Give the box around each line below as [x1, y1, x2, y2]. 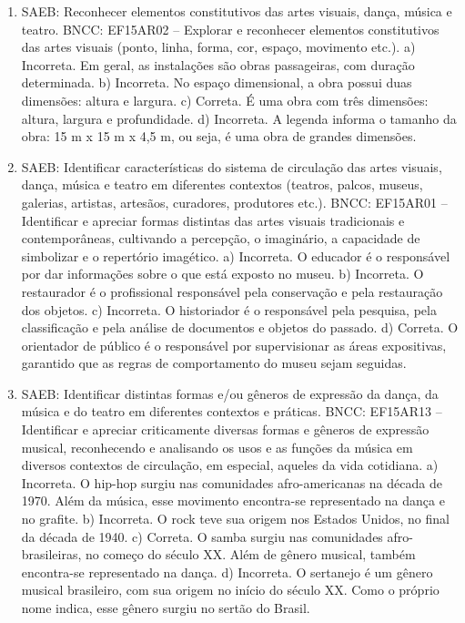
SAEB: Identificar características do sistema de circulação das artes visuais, [21, 157, 442, 176]
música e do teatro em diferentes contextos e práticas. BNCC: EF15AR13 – [21, 402, 442, 421]
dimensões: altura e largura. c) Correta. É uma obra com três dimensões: [21, 90, 429, 109]
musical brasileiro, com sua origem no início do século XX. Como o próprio [21, 580, 440, 599]
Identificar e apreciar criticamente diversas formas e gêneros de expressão [21, 420, 430, 439]
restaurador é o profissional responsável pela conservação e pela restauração [21, 281, 443, 301]
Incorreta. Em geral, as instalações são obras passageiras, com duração [21, 55, 415, 74]
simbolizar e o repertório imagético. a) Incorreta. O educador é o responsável [21, 246, 450, 265]
